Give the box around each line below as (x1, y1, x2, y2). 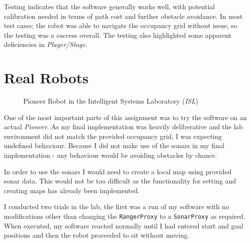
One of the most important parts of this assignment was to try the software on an (4, 112, 247, 122)
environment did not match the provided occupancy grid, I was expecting (4, 131, 222, 141)
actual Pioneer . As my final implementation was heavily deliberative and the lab (4, 121, 243, 132)
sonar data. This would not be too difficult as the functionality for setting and (4, 176, 236, 186)
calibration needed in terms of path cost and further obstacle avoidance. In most (4, 11, 243, 21)
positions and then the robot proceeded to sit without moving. (4, 230, 189, 240)
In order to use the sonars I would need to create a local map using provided (4, 166, 232, 176)
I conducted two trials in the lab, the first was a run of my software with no (4, 201, 229, 212)
